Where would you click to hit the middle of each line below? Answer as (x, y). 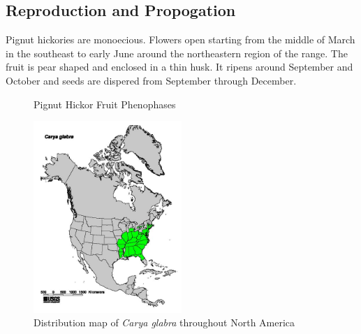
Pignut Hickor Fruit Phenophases (105, 104)
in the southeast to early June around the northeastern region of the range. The (177, 53)
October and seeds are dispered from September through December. (151, 80)
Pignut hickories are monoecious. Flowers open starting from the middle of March (180, 39)
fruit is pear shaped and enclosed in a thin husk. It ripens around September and (179, 67)
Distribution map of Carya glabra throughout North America (164, 322)
